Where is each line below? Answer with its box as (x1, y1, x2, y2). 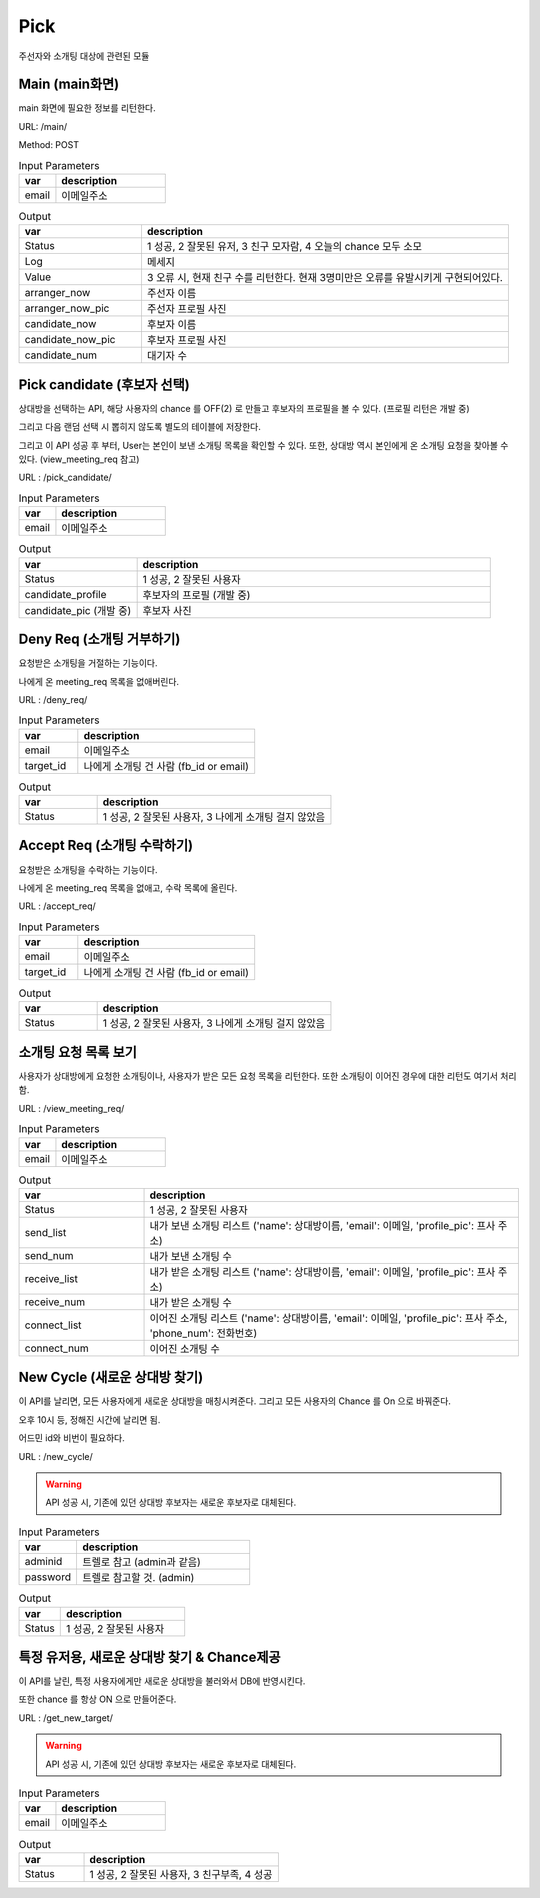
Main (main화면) (18, 76, 120, 93)
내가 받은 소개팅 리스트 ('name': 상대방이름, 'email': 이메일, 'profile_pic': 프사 (149, 1265, 496, 1279)
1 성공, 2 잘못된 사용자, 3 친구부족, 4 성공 (89, 1867, 273, 1881)
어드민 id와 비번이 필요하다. (18, 1432, 125, 1444)
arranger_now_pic (24, 301, 110, 315)
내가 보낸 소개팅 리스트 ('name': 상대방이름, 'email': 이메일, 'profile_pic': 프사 (149, 1218, 496, 1232)
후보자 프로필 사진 (146, 333, 227, 347)
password (24, 1570, 72, 1584)
